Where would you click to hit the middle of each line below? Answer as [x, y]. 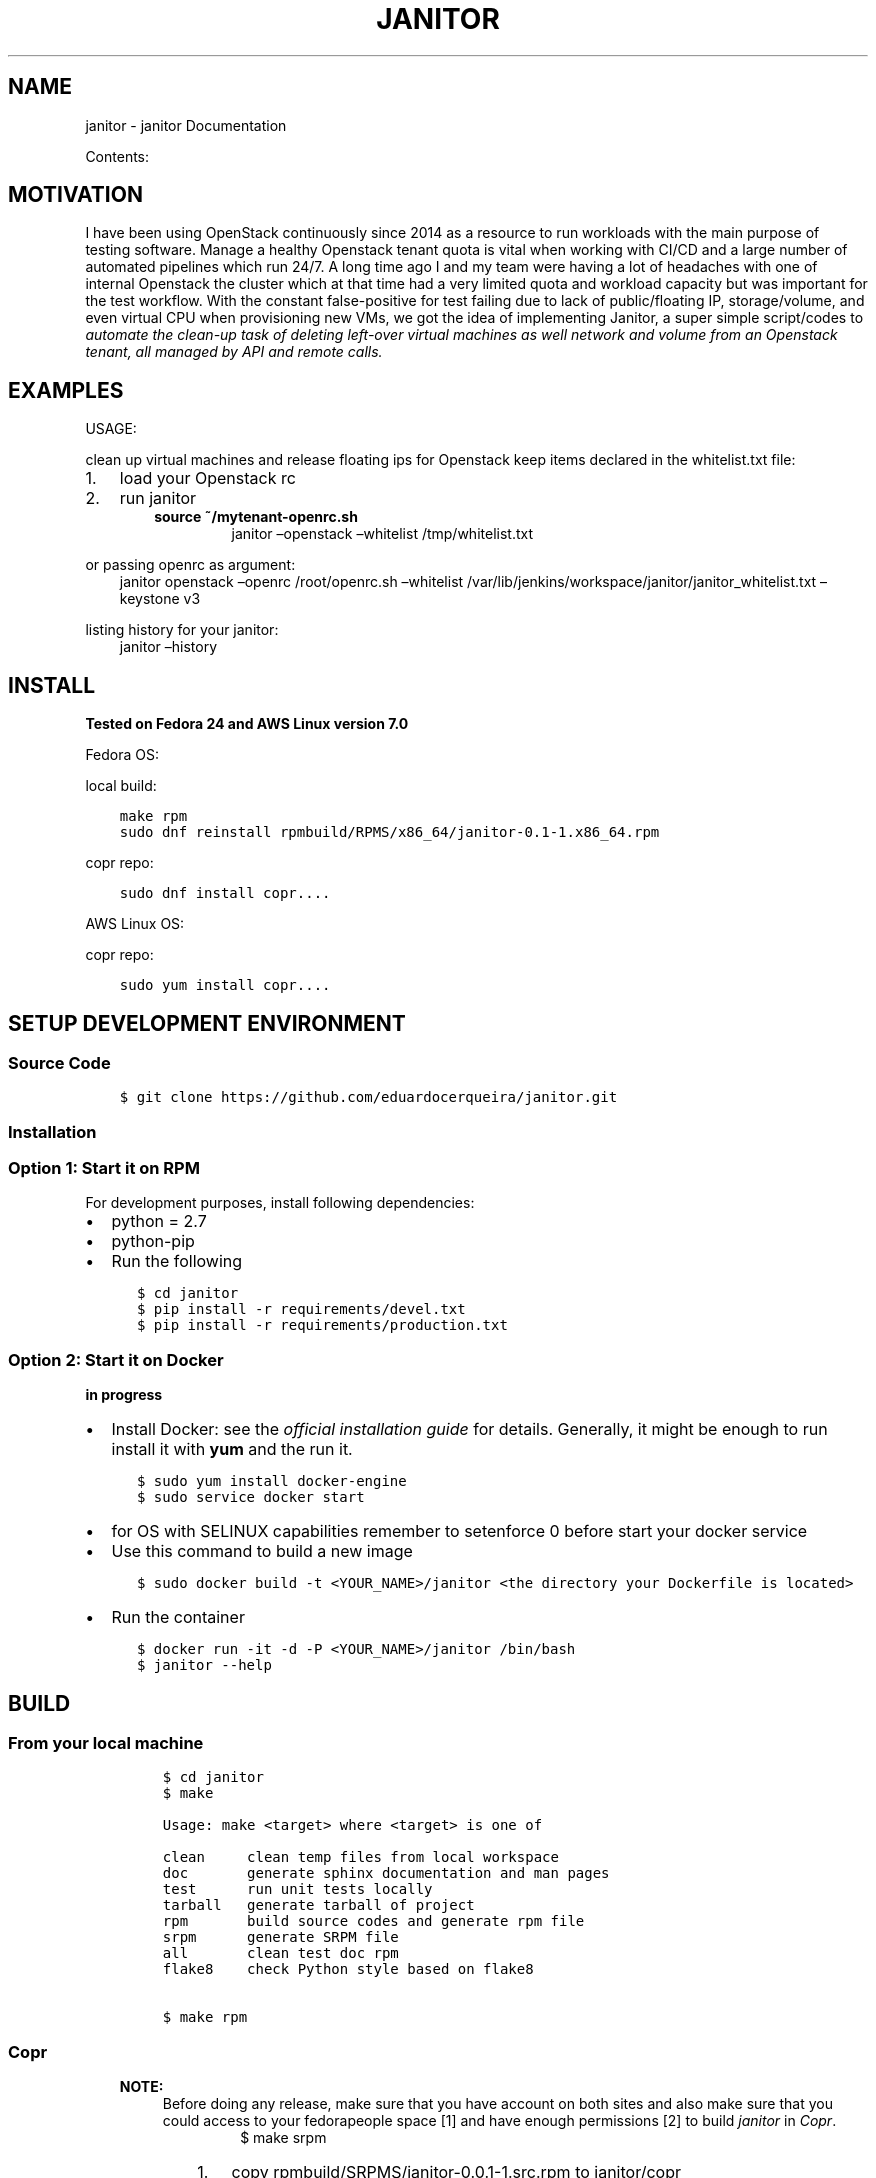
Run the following [177, 1261]
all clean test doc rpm [280, 1953]
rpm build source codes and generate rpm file [373, 1921]
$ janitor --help [204, 1665]
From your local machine [106, 1743]
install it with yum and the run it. [232, 1449]
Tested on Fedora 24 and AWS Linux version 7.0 [247, 724]
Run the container [178, 1617]
